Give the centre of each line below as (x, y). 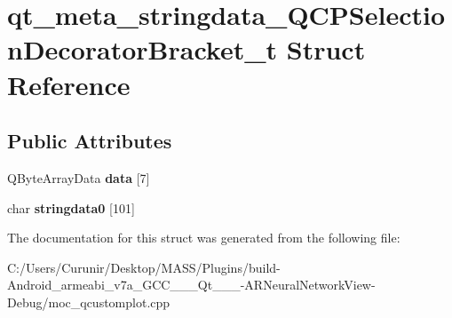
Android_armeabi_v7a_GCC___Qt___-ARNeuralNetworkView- (191, 285)
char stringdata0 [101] (71, 207)
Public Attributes (90, 141)
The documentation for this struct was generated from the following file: (204, 238)
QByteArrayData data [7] (79, 177)
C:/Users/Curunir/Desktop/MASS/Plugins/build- (144, 267)
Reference (69, 84)
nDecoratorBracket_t (143, 49)
